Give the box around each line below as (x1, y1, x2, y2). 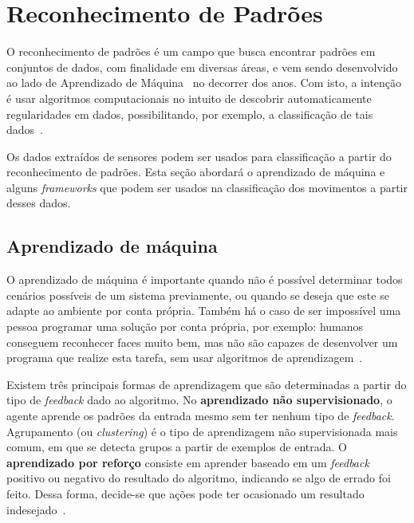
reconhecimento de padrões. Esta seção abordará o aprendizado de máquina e (6, 163, 385, 180)
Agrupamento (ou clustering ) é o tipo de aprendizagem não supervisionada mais (6, 423, 398, 439)
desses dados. (6, 195, 71, 211)
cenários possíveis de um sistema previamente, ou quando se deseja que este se (6, 286, 389, 303)
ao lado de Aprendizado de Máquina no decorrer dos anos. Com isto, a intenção (6, 74, 402, 91)
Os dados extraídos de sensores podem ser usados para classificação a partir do (6, 147, 392, 164)
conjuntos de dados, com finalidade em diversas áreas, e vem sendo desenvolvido (6, 58, 398, 75)
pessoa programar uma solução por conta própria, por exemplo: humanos (6, 318, 364, 335)
